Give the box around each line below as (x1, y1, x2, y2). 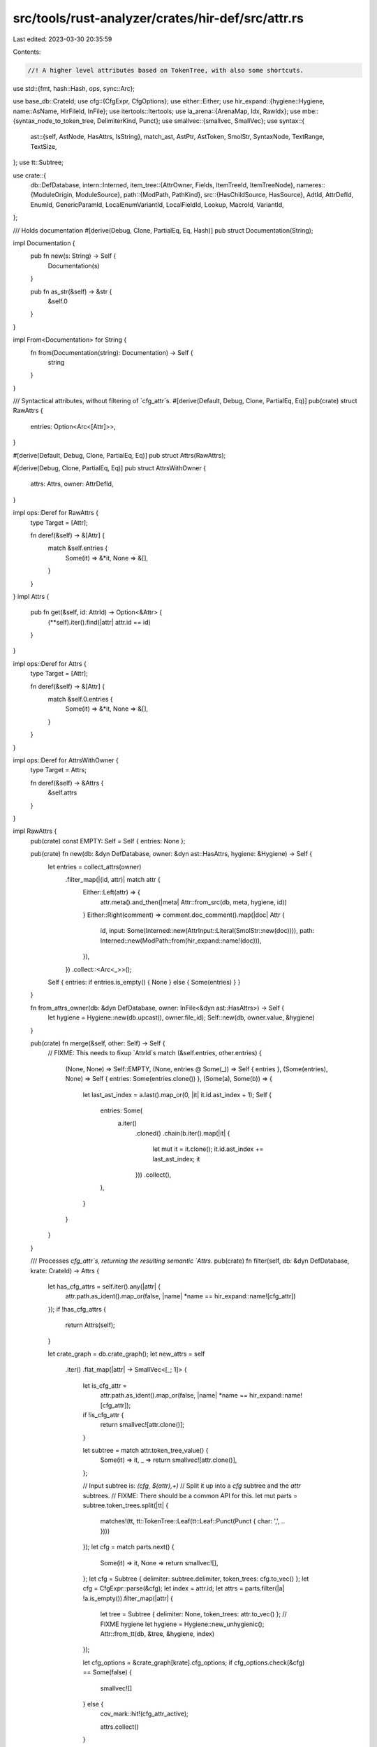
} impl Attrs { (13, 592, 50, 600)
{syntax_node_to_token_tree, (13, 117, 96, 125)
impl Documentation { (13, 238, 76, 247)
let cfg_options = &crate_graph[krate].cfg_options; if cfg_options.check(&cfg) (82, 1658, 305, 1667)
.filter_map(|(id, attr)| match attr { (65, 875, 161, 883)
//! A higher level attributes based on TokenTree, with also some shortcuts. (27, 66, 304, 74)
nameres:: (296, 181, 325, 189)
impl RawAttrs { (13, 827, 57, 835)
